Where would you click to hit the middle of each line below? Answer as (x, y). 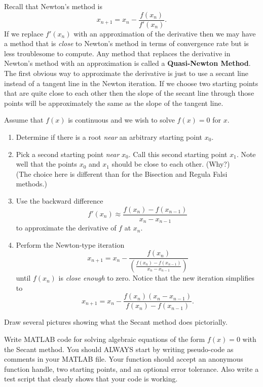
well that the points (47, 164)
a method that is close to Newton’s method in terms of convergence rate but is (126, 43)
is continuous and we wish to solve (121, 120)
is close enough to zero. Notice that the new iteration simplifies (156, 278)
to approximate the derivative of (66, 228)
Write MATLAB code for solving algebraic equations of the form (105, 339)
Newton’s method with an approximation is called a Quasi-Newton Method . (127, 63)
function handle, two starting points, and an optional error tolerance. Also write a (131, 369)
